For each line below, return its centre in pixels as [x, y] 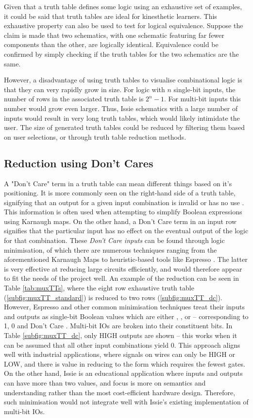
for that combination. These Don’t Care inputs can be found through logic [114, 240]
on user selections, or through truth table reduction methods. [95, 137]
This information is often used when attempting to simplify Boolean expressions [123, 212]
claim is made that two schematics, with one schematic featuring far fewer [114, 35]
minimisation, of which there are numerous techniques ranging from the [110, 249]
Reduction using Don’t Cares [79, 163]
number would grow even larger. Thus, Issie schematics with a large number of [121, 108]
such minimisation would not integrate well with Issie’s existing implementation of [126, 402]
